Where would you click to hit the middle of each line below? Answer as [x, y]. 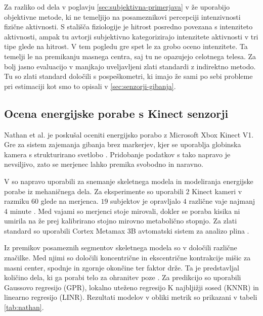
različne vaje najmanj [222, 201]
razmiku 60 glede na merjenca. [51, 201]
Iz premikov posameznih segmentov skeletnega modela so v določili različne [121, 247]
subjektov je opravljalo [146, 201]
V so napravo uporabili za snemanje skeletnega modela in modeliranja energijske [129, 181]
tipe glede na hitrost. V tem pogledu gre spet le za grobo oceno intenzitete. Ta [126, 46]
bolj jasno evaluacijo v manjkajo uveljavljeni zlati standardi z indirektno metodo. [130, 66]
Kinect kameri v [217, 191]
